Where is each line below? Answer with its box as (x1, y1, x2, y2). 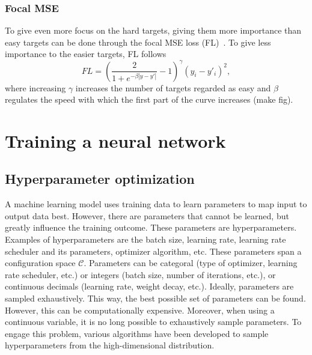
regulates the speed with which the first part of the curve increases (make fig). (5, 93, 293, 106)
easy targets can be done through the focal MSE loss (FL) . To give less (5, 35, 271, 48)
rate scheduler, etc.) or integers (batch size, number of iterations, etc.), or (5, 268, 276, 281)
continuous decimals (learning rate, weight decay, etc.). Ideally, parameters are (5, 280, 294, 293)
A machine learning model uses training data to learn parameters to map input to (5, 198, 307, 210)
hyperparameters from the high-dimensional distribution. (5, 339, 215, 351)
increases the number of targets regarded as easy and (75, 81, 271, 94)
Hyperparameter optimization (5, 169, 195, 188)
